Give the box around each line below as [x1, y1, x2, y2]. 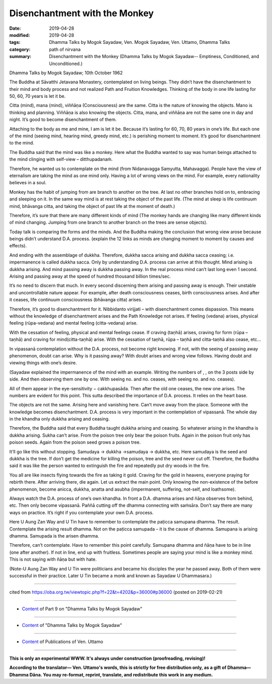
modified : [9, 32, 30, 38]
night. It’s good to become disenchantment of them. [9, 117, 117, 123]
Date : [9, 25, 21, 31]
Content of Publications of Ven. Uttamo [22, 639, 103, 645]
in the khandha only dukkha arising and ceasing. [9, 416, 110, 422]
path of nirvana [49, 46, 81, 52]
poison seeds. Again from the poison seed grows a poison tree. [9, 439, 141, 445]
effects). [9, 243, 27, 249]
